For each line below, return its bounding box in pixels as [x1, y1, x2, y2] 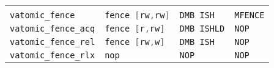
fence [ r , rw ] [105, 24, 165, 33]
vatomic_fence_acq [10, 24, 95, 33]
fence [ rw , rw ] [105, 10, 170, 20]
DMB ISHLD [179, 24, 225, 33]
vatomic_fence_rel [10, 37, 95, 47]
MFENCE [234, 10, 265, 20]
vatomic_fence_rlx [10, 50, 95, 60]
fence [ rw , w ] [105, 37, 165, 47]
